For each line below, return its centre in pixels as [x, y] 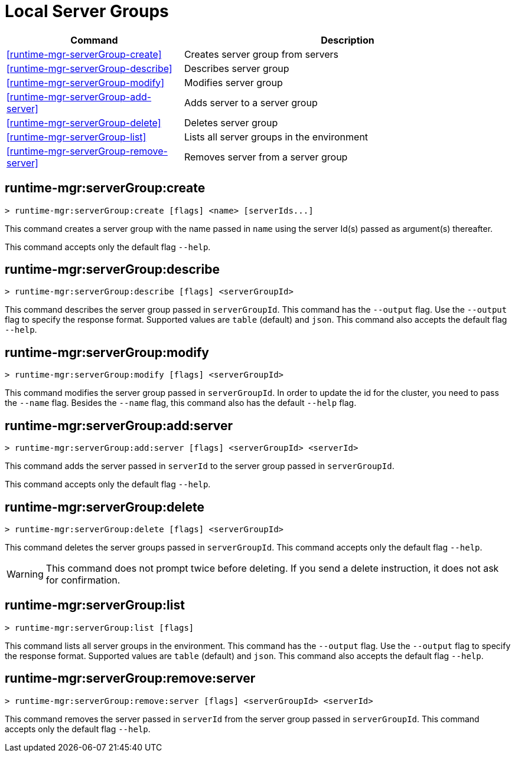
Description [348, 40]
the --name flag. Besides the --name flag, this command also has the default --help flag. [181, 403]
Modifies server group [233, 82]
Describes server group [237, 68]
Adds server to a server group [251, 102]
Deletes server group [231, 122]
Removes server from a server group [266, 157]
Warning [25, 574]
